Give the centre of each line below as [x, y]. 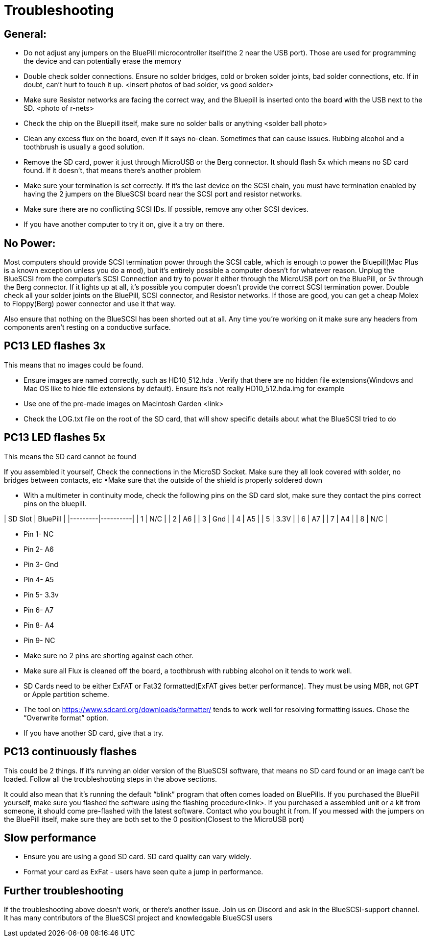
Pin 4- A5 [39, 579]
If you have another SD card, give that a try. [94, 733]
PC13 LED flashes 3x [55, 346]
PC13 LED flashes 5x [55, 438]
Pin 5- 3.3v [41, 594]
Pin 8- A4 [39, 625]
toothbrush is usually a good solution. [84, 147]
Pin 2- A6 [39, 549]
